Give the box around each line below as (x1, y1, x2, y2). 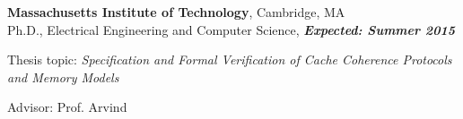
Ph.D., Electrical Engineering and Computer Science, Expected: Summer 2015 (7, 20, 455, 38)
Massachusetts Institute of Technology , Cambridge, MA (7, 3, 345, 21)
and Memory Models (7, 67, 119, 86)
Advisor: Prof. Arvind (7, 98, 127, 116)
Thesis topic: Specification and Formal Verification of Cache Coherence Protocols (7, 50, 452, 69)
